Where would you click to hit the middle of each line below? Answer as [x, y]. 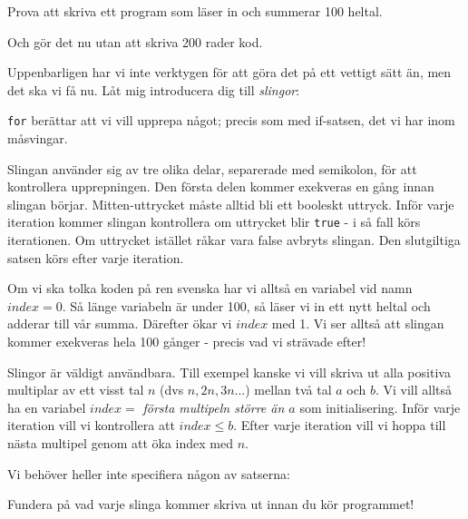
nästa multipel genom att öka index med [120, 443]
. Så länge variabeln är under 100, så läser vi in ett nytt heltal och [246, 305]
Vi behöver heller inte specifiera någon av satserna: [149, 473]
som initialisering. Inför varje [380, 407]
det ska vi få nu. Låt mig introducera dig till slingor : [154, 89]
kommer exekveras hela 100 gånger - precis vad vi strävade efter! [187, 342]
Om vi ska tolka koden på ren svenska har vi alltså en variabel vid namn [210, 288]
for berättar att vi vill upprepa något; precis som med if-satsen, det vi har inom [231, 120]
